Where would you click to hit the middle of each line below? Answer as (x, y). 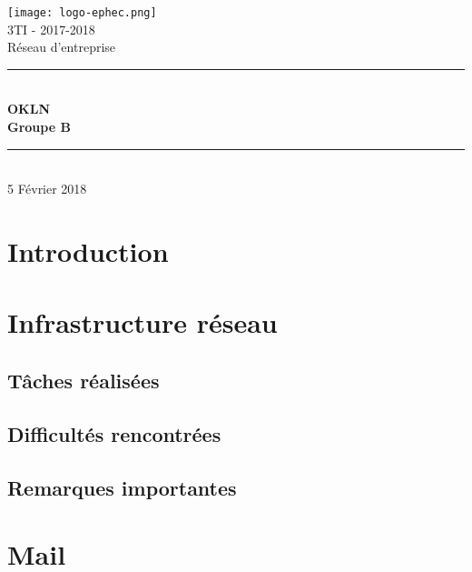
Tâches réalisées (84, 380)
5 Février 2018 (47, 189)
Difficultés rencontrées (114, 433)
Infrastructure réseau (143, 322)
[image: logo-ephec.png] (82, 13)
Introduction (88, 251)
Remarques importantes (122, 487)
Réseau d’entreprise (62, 47)
